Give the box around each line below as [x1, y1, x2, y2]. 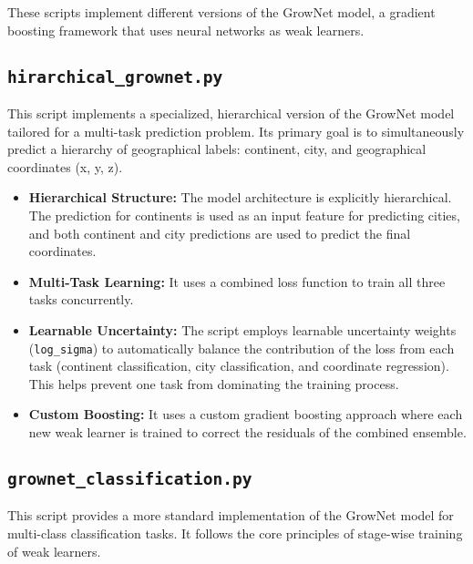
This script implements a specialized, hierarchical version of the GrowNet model [7, 103, 455, 122]
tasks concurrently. [28, 290, 134, 309]
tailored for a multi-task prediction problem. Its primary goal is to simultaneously [7, 121, 465, 140]
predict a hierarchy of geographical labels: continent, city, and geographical [7, 139, 427, 159]
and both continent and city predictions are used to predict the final [28, 223, 411, 242]
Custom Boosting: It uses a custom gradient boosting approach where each [28, 405, 463, 424]
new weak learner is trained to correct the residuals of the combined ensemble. [28, 422, 467, 441]
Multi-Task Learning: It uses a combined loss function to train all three [28, 272, 446, 291]
